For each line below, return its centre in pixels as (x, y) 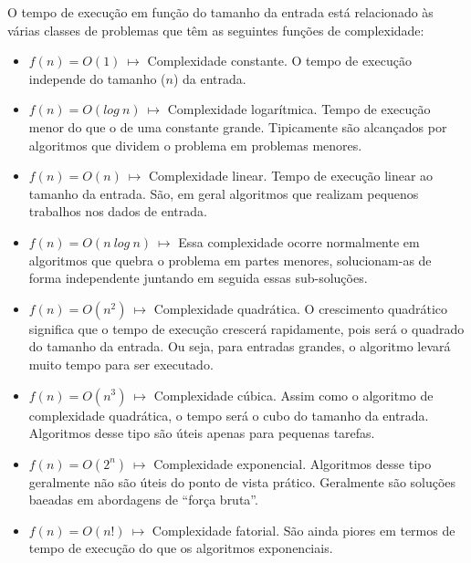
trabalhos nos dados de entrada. (118, 211)
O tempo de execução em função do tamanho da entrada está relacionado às (220, 12)
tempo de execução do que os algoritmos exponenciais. (181, 548)
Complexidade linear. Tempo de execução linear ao (291, 176)
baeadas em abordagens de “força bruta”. (143, 500)
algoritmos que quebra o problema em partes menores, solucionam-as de (230, 260)
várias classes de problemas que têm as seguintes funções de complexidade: (216, 30)
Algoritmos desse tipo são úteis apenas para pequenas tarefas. (202, 433)
